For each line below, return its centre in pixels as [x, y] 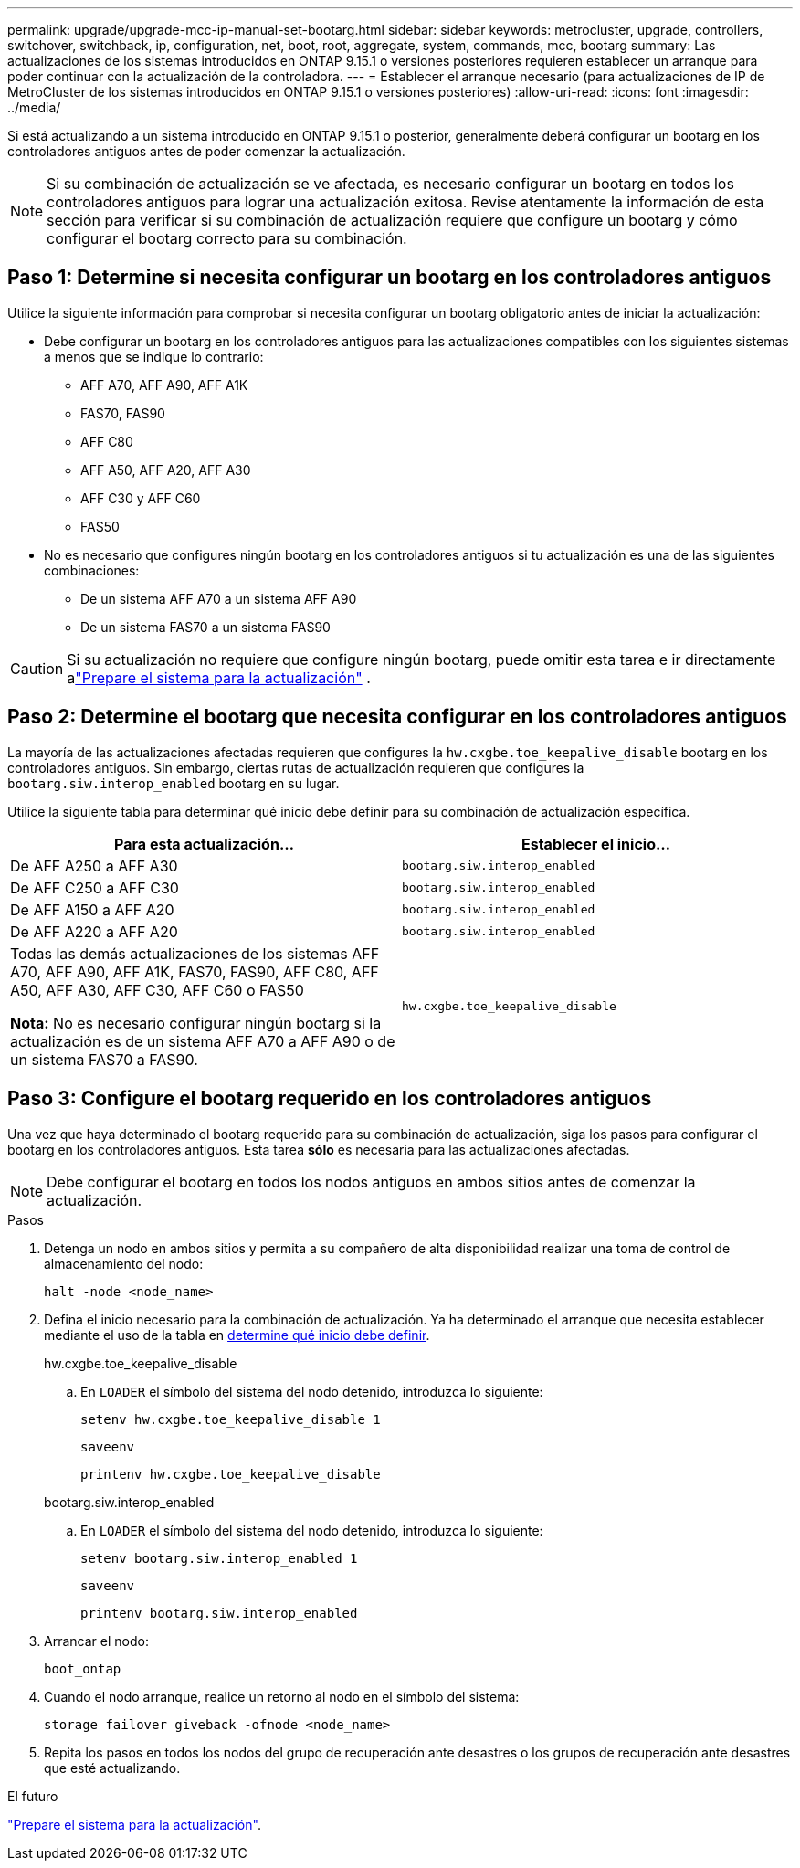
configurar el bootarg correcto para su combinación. [227, 238]
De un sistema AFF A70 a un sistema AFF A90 [219, 598]
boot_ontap [83, 1668]
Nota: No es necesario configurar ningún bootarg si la [196, 1023]
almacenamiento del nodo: [124, 1263]
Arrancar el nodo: [96, 1641]
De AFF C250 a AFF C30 [95, 887]
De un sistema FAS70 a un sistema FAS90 [205, 627]
